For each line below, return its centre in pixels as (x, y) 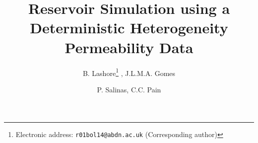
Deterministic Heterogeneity (129, 28)
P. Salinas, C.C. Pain (129, 89)
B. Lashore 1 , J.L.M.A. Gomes (129, 72)
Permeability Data (129, 47)
